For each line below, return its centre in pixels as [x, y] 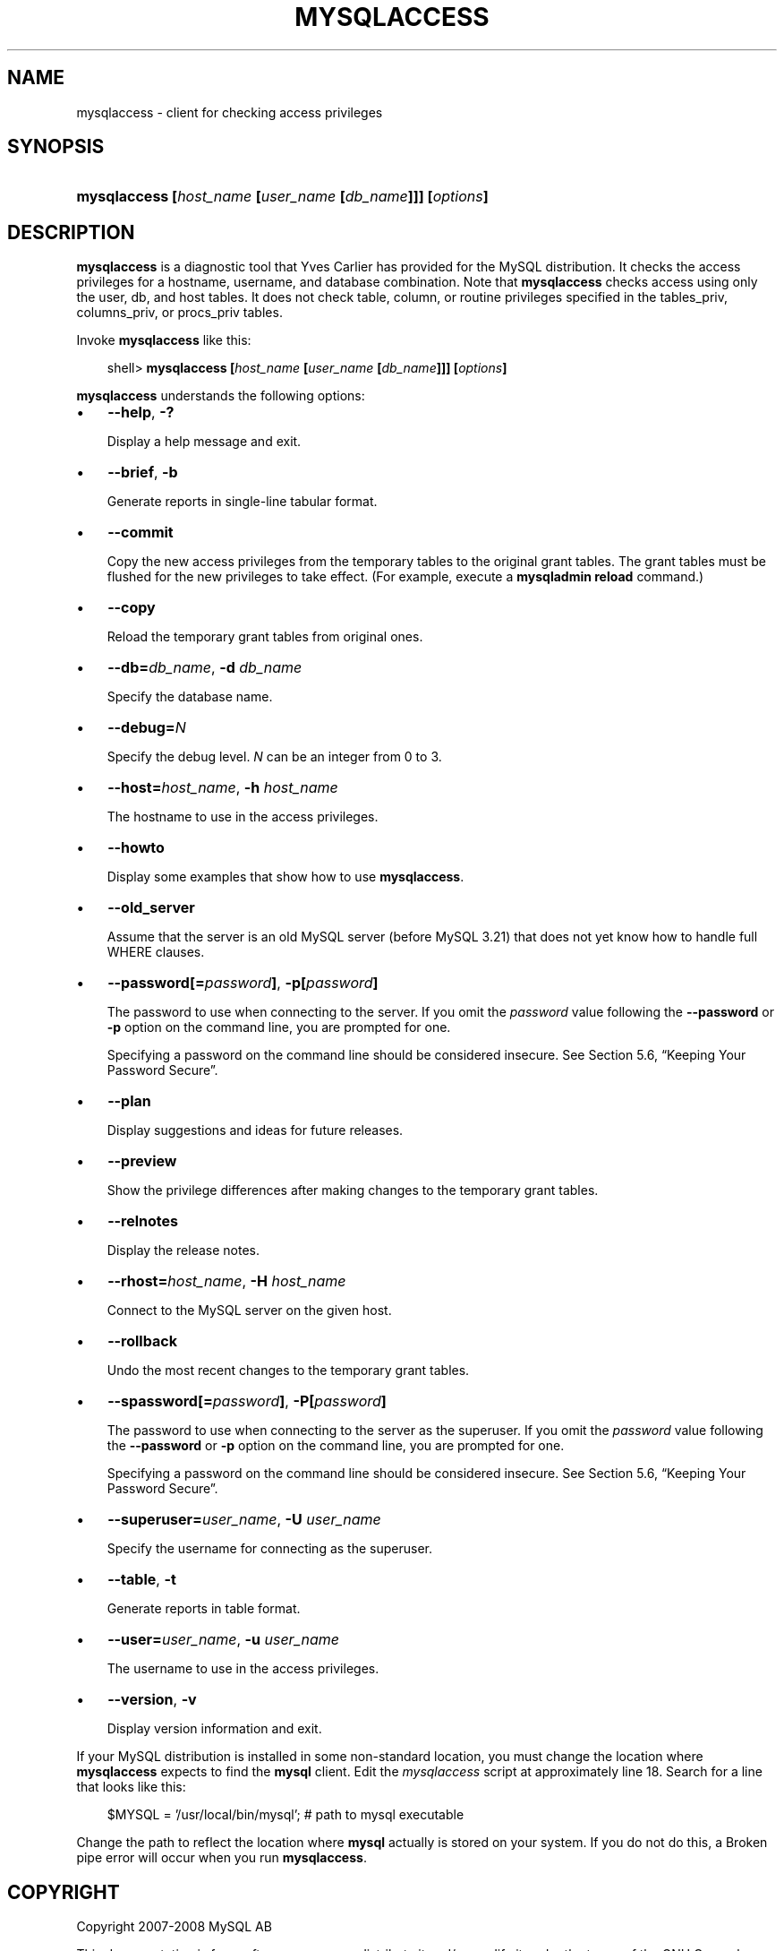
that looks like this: [131, 1787]
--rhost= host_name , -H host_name [227, 1281]
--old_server [151, 908]
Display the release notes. [183, 1251]
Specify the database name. [190, 697]
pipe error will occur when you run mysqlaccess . [222, 1858]
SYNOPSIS [56, 147]
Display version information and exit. [214, 1729]
